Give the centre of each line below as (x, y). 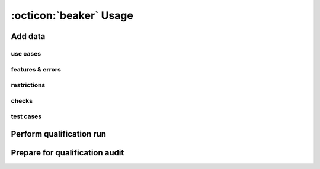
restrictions (28, 85)
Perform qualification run (59, 134)
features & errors (36, 69)
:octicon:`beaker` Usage (72, 15)
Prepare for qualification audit (68, 153)
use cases (26, 53)
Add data (28, 36)
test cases (26, 116)
